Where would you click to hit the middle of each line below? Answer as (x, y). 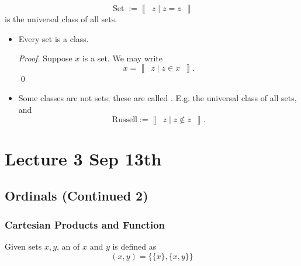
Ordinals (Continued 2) (77, 196)
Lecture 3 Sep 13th (83, 158)
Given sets (23, 246)
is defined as (134, 246)
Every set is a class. (53, 38)
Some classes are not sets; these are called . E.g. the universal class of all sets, (158, 98)
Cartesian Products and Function (85, 224)
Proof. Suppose (45, 58)
